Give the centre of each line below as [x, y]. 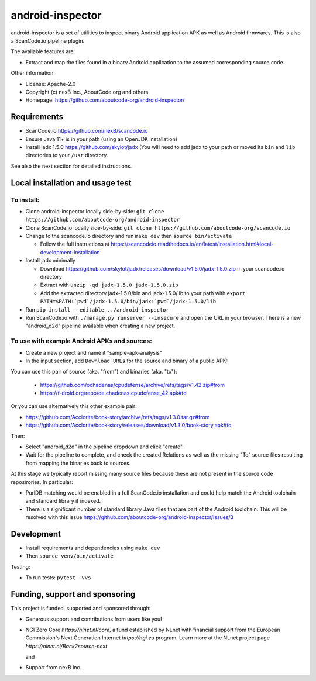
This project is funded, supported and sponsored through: [81, 609]
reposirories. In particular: [42, 482]
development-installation [70, 252]
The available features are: [43, 51]
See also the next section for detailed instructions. [71, 166]
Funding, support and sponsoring [73, 594]
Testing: [20, 566]
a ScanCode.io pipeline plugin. [48, 40]
